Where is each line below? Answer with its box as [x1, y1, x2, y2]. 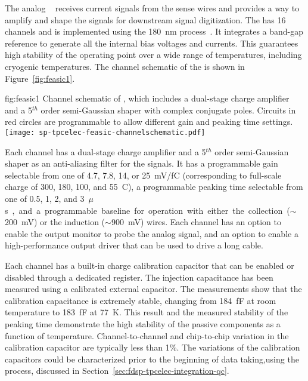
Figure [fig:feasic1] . [5, 72, 75, 84]
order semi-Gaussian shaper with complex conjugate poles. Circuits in [41, 103, 296, 116]
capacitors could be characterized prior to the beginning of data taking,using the [5, 352, 299, 365]
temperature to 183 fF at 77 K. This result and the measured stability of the [5, 306, 288, 318]
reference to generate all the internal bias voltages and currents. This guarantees [5, 36, 298, 49]
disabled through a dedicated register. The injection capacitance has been [5, 271, 273, 283]
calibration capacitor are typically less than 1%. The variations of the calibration [5, 341, 300, 354]
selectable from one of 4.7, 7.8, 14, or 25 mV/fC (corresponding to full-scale [5, 168, 282, 181]
